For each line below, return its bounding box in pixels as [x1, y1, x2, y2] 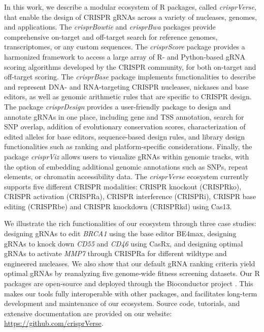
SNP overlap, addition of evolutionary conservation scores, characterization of [4, 121, 246, 132]
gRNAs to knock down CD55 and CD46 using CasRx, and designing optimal [4, 238, 243, 248]
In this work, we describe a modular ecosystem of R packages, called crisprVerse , [4, 2, 256, 12]
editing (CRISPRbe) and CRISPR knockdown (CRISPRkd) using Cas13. [4, 201, 232, 211]
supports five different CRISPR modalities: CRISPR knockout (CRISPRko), [4, 181, 242, 191]
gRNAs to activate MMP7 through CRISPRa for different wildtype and [4, 248, 227, 259]
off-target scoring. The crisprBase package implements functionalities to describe [4, 71, 256, 82]
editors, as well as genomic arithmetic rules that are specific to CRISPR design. [4, 91, 252, 102]
